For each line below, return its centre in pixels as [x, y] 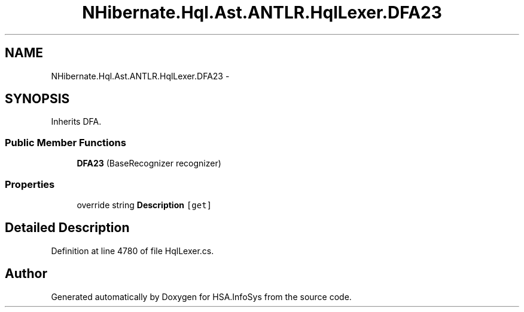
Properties [30, 184]
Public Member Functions [65, 142]
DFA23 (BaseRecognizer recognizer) [149, 163]
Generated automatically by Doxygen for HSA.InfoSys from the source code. [201, 296]
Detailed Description [67, 228]
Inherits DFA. [76, 122]
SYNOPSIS [37, 99]
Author [26, 274]
